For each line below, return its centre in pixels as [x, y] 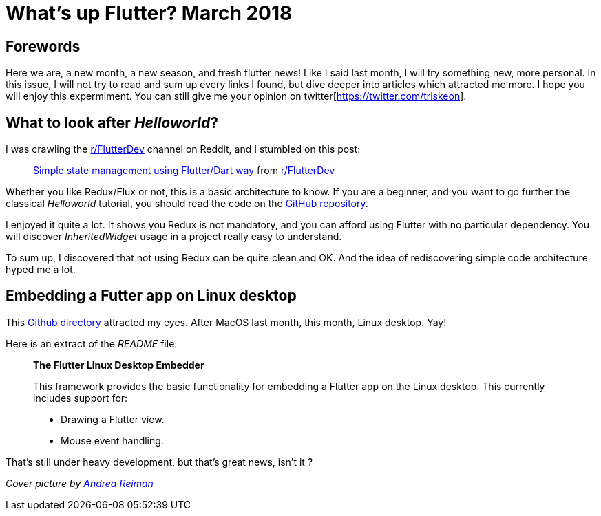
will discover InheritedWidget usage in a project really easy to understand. [174, 237]
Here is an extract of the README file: [92, 343]
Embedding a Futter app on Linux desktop [151, 296]
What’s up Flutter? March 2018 [149, 13]
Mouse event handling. [112, 440]
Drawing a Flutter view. [113, 419]
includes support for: [81, 398]
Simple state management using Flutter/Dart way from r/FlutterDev [184, 171]
